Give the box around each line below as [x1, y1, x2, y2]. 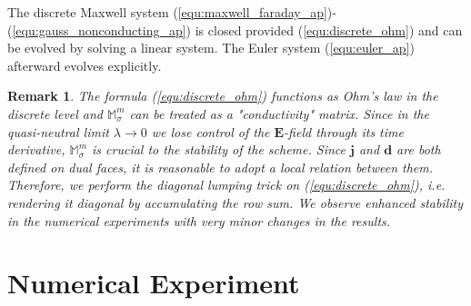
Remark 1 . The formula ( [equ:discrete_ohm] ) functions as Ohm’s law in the [7, 86, 438, 105]
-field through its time [284, 122, 404, 141]
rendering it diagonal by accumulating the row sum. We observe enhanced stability [7, 192, 464, 212]
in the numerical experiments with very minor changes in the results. [7, 211, 391, 230]
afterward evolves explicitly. [7, 55, 162, 74]
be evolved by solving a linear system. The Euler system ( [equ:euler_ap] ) [7, 38, 415, 57]
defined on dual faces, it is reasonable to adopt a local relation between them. [7, 157, 434, 176]
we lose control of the [151, 122, 270, 141]
